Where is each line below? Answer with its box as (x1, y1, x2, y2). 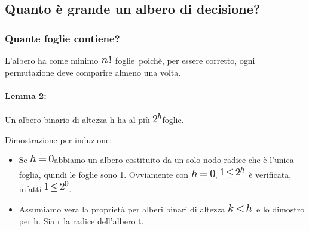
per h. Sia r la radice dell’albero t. (19, 214, 144, 227)
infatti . (19, 183, 72, 195)
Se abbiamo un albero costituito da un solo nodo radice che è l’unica (19, 153, 294, 166)
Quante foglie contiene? (5, 30, 120, 45)
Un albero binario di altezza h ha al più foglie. (5, 113, 184, 125)
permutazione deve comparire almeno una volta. (5, 66, 181, 78)
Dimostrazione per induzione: (5, 133, 112, 146)
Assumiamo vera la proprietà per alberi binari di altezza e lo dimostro (19, 202, 305, 215)
